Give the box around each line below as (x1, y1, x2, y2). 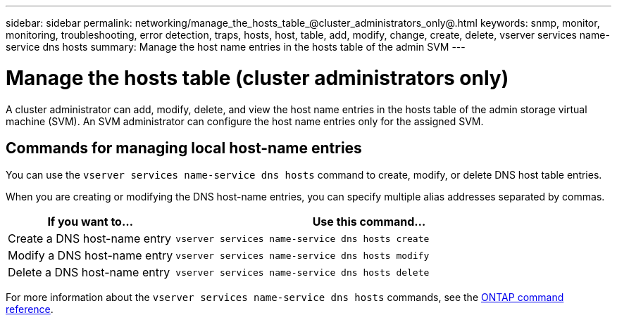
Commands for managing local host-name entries (6, 139, 362, 157)
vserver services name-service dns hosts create (175, 233, 430, 244)
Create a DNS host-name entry (8, 231, 172, 246)
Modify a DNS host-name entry (8, 248, 173, 263)
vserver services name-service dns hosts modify (175, 250, 430, 261)
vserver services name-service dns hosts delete (175, 267, 430, 278)
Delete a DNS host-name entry (8, 265, 170, 280)
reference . (6, 303, 54, 316)
